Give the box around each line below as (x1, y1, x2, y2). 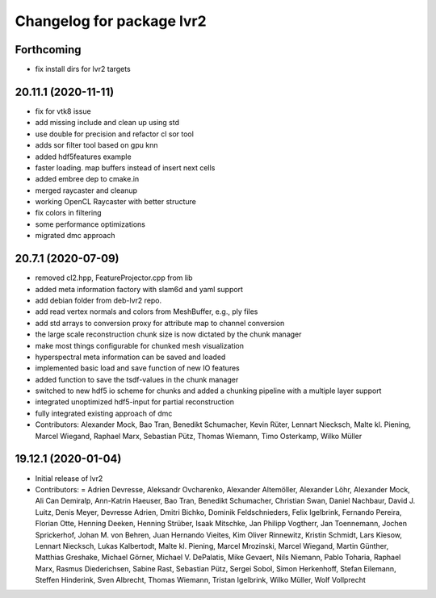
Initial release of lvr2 (35, 473, 103, 483)
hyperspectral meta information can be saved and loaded (35, 352, 226, 362)
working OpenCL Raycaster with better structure (35, 197, 197, 207)
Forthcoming (15, 43, 82, 56)
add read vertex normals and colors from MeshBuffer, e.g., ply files (35, 307, 258, 316)
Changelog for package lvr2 (15, 12, 207, 30)
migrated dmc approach (35, 231, 115, 240)
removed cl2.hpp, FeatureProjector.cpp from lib (35, 273, 193, 282)
